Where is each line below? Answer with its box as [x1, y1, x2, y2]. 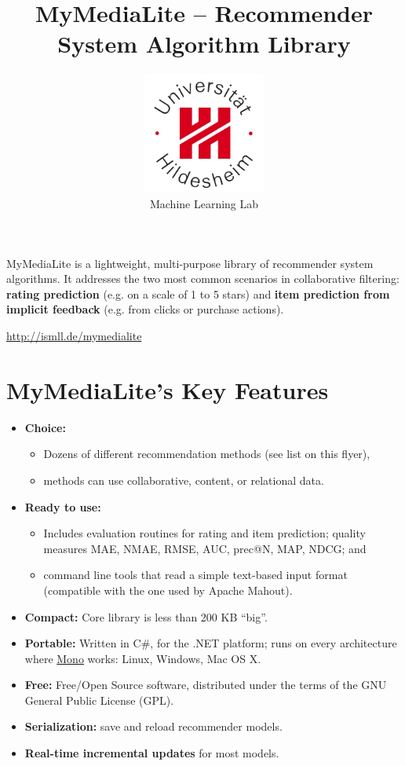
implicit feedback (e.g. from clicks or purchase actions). [6, 301, 284, 317]
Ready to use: [24, 498, 101, 515]
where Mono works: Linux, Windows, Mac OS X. [24, 650, 261, 666]
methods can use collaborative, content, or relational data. [43, 471, 324, 488]
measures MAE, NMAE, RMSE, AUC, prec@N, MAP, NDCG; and [43, 540, 367, 556]
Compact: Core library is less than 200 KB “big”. [24, 608, 268, 625]
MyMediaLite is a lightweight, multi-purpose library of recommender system [6, 255, 374, 271]
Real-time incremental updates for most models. [24, 745, 279, 761]
